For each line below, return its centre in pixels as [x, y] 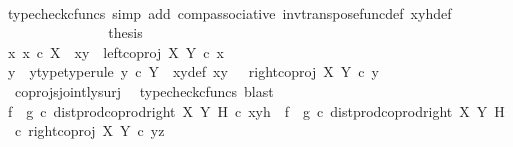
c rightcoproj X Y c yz [89, 130]
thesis [125, 32]
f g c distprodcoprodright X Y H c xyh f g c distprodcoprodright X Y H [256, 110]
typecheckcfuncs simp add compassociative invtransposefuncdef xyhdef [229, 12]
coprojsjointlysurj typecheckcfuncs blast [144, 90]
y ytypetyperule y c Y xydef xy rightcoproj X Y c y [193, 71]
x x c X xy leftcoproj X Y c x [115, 51]
